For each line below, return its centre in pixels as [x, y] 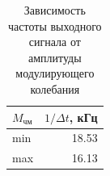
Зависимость [55, 10]
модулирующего [55, 73]
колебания [55, 88]
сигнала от [55, 42]
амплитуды [55, 57]
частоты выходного [55, 25]
